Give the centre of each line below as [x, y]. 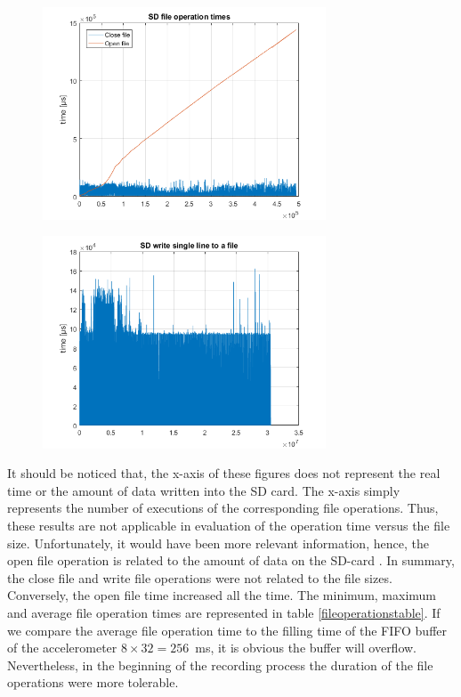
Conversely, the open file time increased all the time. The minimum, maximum [222, 595]
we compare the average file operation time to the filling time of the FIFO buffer [227, 630]
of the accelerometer [62, 648]
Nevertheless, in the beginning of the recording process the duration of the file [220, 665]
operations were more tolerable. [93, 682]
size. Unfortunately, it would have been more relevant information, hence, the [218, 543]
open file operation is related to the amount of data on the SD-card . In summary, [231, 560]
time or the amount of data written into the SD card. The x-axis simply [204, 490]
